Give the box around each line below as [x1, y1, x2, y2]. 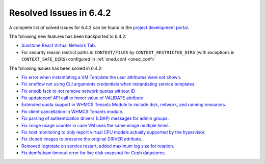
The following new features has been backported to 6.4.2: [9, 33, 127, 39]
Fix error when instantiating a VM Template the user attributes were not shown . [21, 74, 182, 80]
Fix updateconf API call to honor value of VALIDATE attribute [21, 95, 143, 101]
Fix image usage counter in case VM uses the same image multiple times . [21, 122, 170, 128]
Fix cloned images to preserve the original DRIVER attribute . [21, 136, 142, 142]
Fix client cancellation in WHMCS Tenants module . [21, 109, 124, 114]
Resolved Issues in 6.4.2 [9, 7, 111, 18]
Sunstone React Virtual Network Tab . [21, 42, 96, 49]
